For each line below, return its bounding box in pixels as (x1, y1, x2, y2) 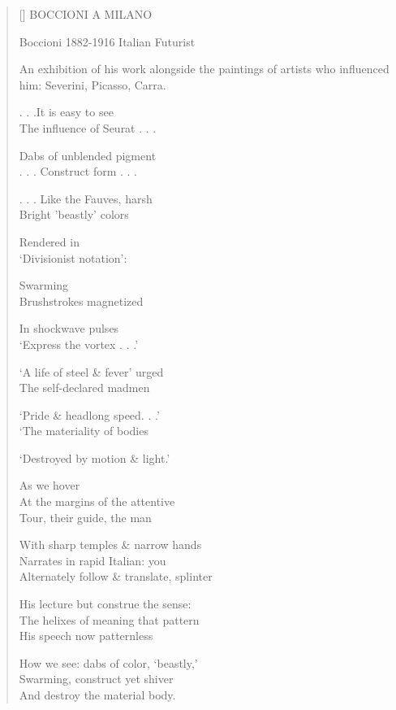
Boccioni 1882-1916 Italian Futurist (19, 33, 196, 50)
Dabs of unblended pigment (19, 146, 157, 163)
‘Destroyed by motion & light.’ (19, 449, 170, 466)
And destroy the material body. (19, 686, 176, 703)
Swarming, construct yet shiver (19, 670, 174, 687)
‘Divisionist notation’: (19, 249, 127, 266)
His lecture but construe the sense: (19, 595, 192, 612)
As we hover (19, 477, 80, 494)
